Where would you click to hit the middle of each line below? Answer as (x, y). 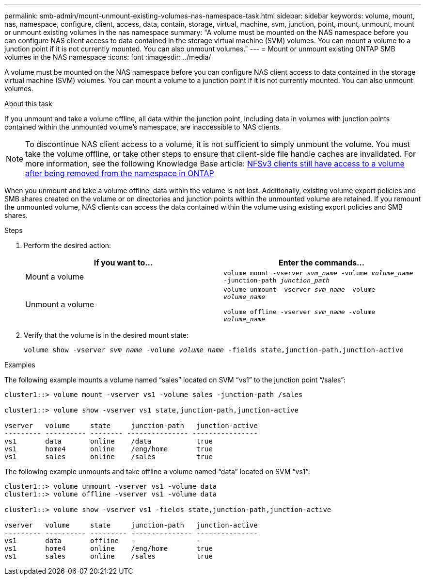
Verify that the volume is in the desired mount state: (106, 335)
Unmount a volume (60, 304)
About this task (28, 104)
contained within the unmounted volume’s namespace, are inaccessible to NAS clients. (143, 127)
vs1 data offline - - (102, 541)
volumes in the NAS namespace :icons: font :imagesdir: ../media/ (108, 57)
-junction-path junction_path (277, 280)
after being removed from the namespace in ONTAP (120, 173)
